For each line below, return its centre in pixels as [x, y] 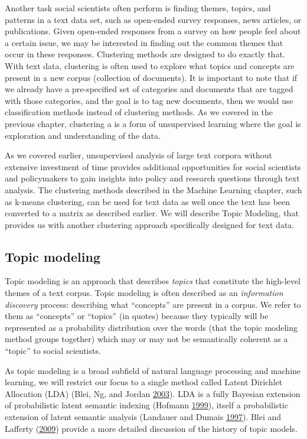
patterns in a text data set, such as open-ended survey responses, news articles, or [153, 19]
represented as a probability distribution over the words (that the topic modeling [151, 327]
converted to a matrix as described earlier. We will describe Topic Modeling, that [152, 213]
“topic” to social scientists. [53, 351]
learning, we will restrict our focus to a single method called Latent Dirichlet [144, 382]
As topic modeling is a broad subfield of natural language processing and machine [153, 370]
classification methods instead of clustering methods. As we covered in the [139, 112]
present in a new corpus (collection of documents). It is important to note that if [151, 77]
